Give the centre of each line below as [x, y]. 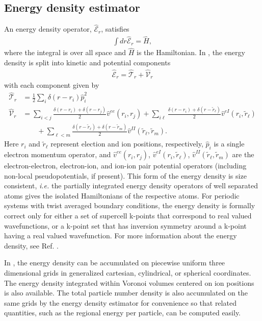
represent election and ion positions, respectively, [127, 144]
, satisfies [115, 29]
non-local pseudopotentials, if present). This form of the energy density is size [125, 175]
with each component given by [52, 85]
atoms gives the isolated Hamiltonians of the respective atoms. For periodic [122, 195]
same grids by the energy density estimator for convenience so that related [120, 302]
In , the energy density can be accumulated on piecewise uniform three [115, 263]
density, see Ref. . [31, 245]
